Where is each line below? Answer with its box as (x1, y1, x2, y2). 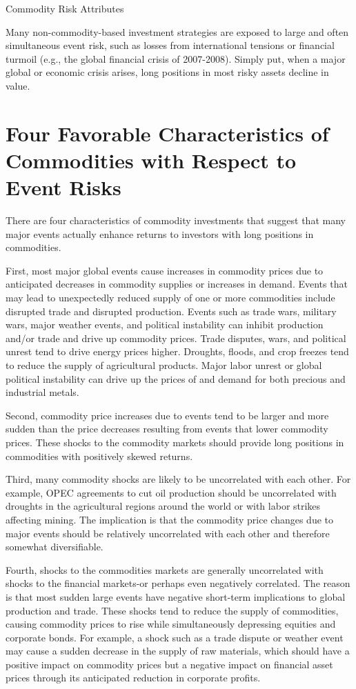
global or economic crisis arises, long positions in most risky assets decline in (6, 65, 329, 79)
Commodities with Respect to (6, 146, 297, 174)
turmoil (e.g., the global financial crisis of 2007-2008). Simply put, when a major (6, 51, 346, 66)
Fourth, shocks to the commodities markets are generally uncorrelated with (6, 562, 324, 577)
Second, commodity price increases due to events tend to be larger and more (6, 408, 329, 422)
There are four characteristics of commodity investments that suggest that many (6, 213, 346, 228)
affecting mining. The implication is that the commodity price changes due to (6, 512, 334, 526)
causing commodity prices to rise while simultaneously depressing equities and (6, 617, 336, 631)
